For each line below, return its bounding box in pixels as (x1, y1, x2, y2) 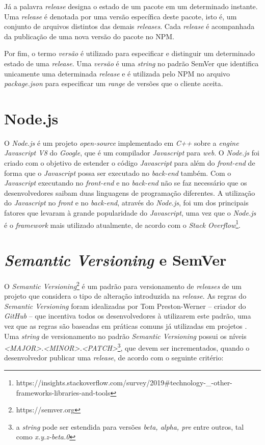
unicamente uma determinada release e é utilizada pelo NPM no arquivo (4, 68, 230, 78)
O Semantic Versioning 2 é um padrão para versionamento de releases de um (4, 279, 242, 291)
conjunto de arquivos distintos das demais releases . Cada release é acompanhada (4, 21, 255, 32)
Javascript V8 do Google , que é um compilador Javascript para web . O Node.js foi (4, 147, 259, 158)
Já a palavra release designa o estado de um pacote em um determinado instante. (4, 1, 258, 11)
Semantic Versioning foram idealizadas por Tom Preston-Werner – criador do (4, 300, 246, 311)
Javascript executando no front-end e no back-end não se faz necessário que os (4, 177, 247, 188)
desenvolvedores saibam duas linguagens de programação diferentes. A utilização (4, 187, 255, 198)
